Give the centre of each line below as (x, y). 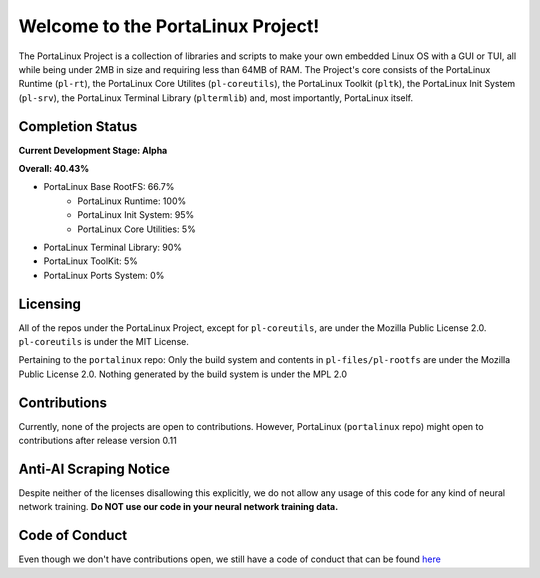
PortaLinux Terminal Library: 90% (113, 247)
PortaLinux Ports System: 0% (104, 275)
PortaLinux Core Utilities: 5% (137, 229)
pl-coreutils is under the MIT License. (103, 342)
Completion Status (78, 126)
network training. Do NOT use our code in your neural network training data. (178, 507)
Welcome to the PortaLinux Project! (169, 26)
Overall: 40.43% (54, 169)
